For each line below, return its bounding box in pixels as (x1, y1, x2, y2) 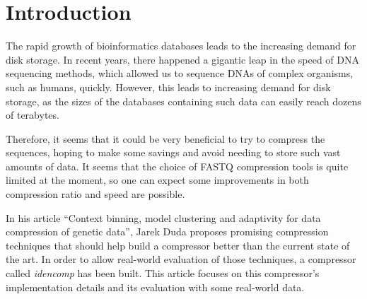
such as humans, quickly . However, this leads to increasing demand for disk (6, 79, 331, 94)
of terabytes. (6, 107, 59, 122)
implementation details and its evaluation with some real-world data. (6, 279, 305, 294)
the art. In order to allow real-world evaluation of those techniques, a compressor (6, 252, 356, 266)
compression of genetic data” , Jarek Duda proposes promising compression (6, 224, 329, 239)
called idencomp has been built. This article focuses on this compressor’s (6, 266, 320, 281)
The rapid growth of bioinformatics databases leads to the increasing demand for (6, 38, 356, 53)
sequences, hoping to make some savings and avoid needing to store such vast (6, 145, 341, 160)
